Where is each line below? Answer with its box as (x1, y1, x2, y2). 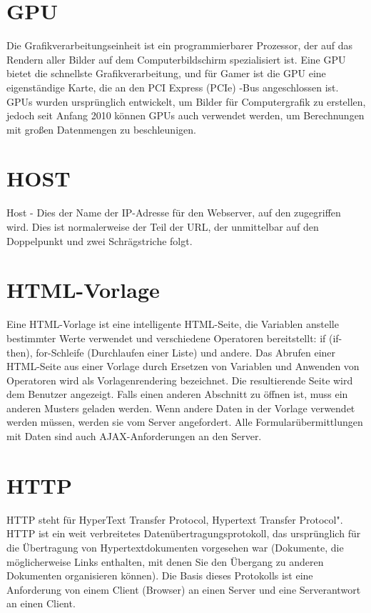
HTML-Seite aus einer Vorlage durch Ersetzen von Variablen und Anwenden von (6, 359, 360, 374)
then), (6, 344, 33, 359)
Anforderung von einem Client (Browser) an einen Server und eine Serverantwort (6, 582, 361, 597)
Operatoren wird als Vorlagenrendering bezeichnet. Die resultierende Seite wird (6, 372, 353, 387)
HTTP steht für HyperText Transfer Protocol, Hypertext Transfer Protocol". (6, 512, 343, 527)
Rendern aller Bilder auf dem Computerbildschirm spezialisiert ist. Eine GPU (6, 51, 346, 66)
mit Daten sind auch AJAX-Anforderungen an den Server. (6, 429, 262, 444)
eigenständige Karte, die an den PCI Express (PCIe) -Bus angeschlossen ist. (6, 79, 339, 94)
